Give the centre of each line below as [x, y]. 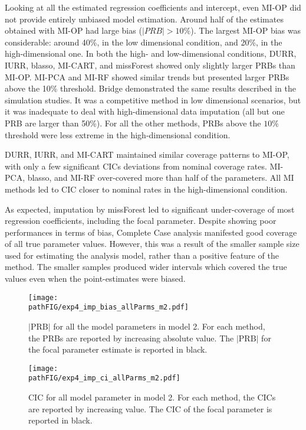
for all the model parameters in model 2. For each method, [159, 326]
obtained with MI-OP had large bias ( [73, 30]
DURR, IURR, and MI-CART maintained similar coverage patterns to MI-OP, [147, 154]
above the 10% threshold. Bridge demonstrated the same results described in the [150, 88]
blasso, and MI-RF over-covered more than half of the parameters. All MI [161, 177]
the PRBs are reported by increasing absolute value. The [131, 338]
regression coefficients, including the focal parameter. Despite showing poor [141, 221]
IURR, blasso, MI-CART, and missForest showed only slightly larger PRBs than [150, 65]
